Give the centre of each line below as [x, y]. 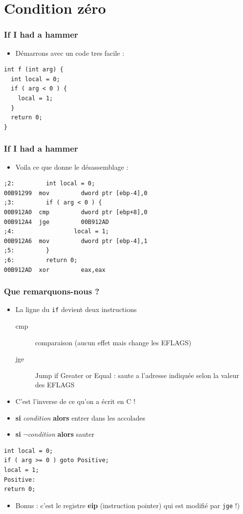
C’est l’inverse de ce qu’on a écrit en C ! [75, 401]
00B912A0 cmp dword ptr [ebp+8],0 [76, 212]
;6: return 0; [41, 260]
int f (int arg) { [34, 70]
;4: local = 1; [56, 232]
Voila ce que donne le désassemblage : [72, 167]
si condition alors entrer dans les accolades [80, 417]
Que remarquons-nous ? [52, 291]
